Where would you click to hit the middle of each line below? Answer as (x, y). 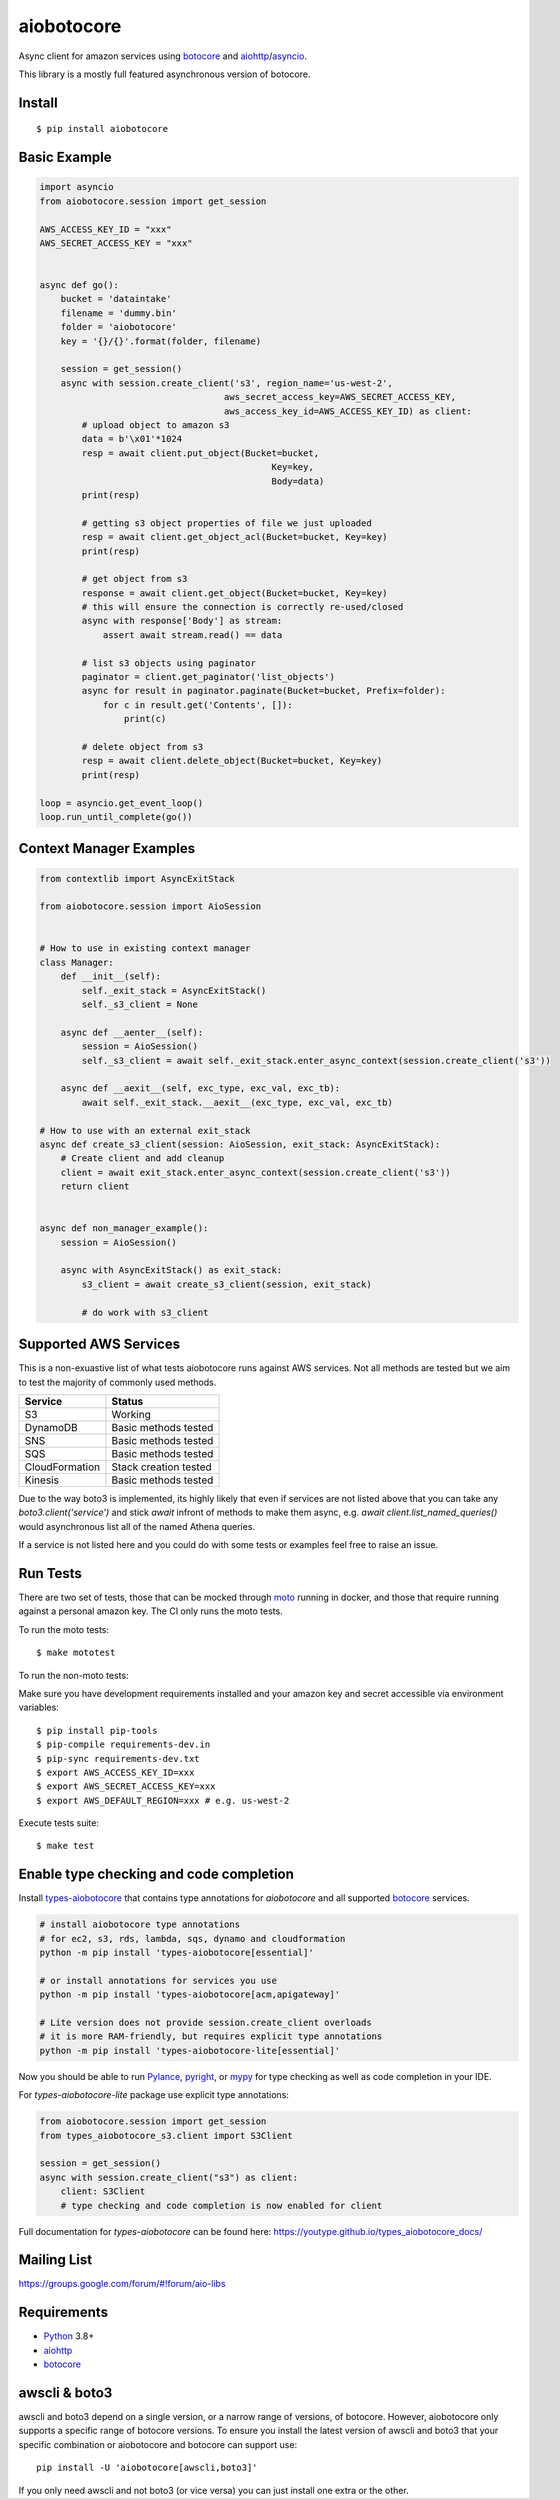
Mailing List (55, 2260)
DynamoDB (51, 1427)
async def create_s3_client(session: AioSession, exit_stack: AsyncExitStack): (240, 1144)
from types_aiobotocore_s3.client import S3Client (166, 2135)
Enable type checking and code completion (156, 1874)
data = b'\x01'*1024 (132, 439)
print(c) (145, 719)
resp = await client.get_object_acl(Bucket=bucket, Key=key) (234, 537)
